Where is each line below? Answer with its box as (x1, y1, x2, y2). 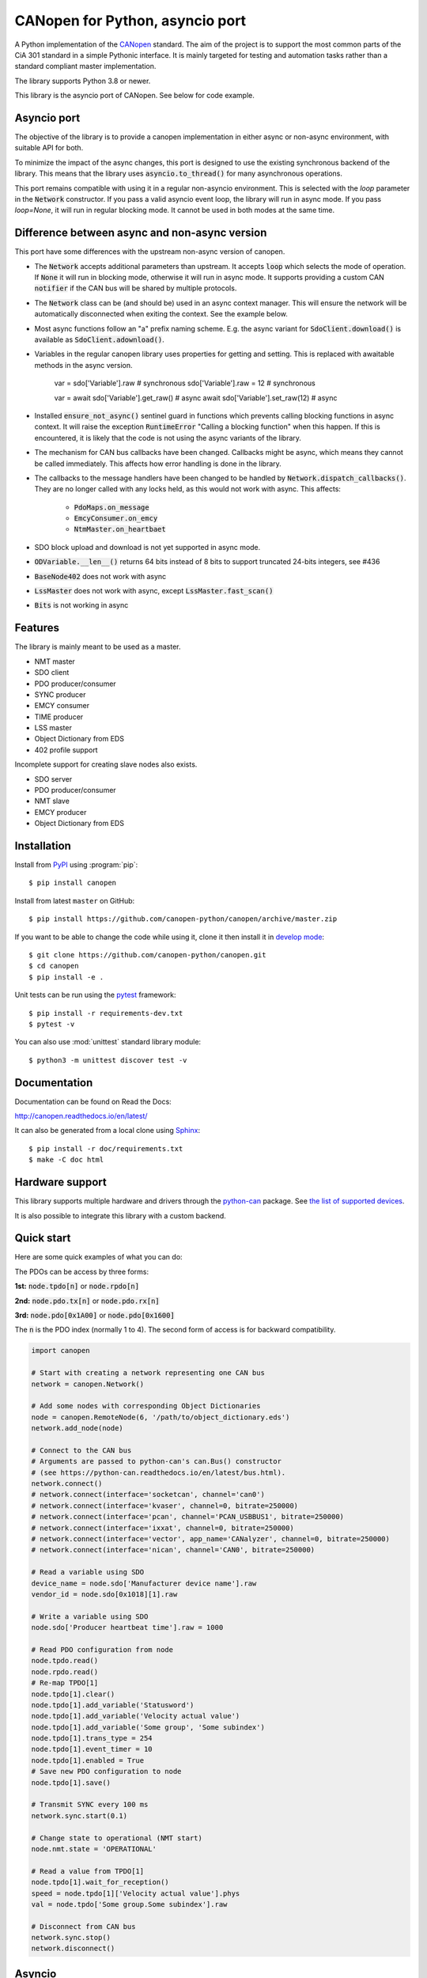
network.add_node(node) (31, 1424, 124, 1433)
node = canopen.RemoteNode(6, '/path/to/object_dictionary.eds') (31, 1412, 290, 1422)
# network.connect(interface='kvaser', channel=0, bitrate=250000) (31, 1501, 299, 1510)
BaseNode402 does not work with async (34, 571, 167, 581)
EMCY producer (34, 807, 87, 817)
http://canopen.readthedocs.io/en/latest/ (14, 1112, 148, 1121)
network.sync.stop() (31, 1933, 111, 1942)
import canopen (31, 1346, 90, 1355)
